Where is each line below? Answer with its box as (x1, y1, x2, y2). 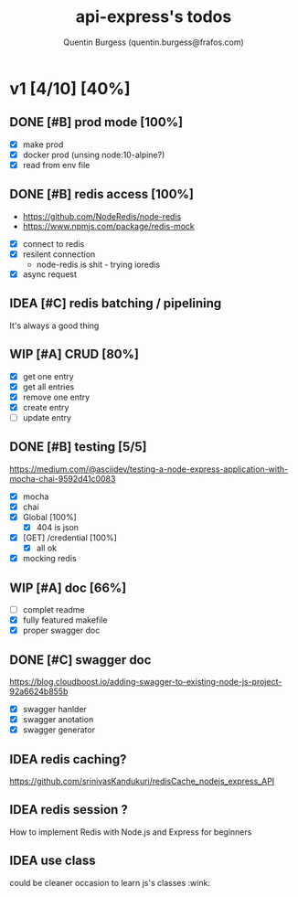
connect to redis (22, 238, 85, 249)
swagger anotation (22, 714, 94, 724)
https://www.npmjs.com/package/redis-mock (22, 220, 195, 231)
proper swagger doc (22, 625, 101, 636)
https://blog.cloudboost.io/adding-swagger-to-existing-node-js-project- (9, 676, 282, 687)
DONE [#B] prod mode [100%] (9, 114, 184, 130)
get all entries (22, 381, 75, 392)
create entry (22, 401, 69, 412)
